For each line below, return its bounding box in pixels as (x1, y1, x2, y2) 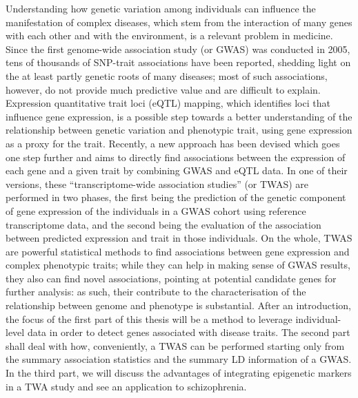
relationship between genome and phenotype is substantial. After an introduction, (6, 298, 351, 313)
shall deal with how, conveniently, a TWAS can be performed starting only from (6, 338, 345, 353)
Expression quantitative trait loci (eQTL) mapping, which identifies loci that (6, 96, 330, 110)
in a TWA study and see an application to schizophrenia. (6, 379, 247, 393)
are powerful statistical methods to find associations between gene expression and (6, 244, 350, 258)
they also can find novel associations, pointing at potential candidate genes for (6, 271, 337, 285)
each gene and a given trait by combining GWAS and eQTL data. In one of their (6, 163, 348, 178)
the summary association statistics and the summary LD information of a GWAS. (6, 352, 352, 366)
